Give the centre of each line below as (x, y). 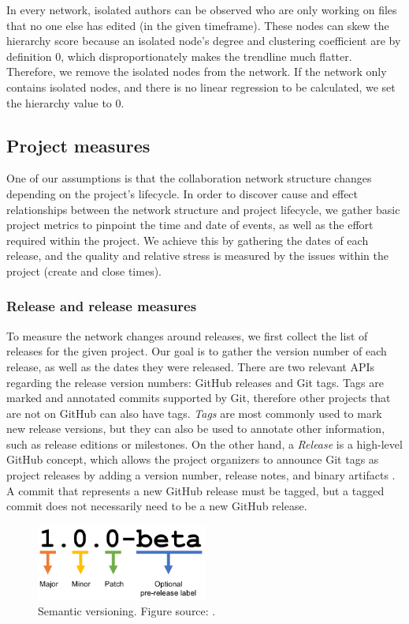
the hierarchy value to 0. (65, 102)
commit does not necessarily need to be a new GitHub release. (157, 506)
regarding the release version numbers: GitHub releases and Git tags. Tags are (195, 382)
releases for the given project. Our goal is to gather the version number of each (197, 351)
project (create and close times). (84, 271)
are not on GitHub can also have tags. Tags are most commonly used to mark (194, 413)
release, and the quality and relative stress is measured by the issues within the (197, 256)
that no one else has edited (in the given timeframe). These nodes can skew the (198, 25)
